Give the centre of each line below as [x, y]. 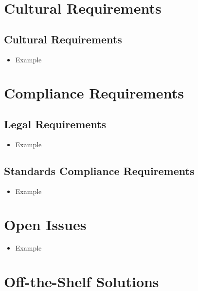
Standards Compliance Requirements [99, 170]
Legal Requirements [55, 124]
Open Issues [45, 224]
